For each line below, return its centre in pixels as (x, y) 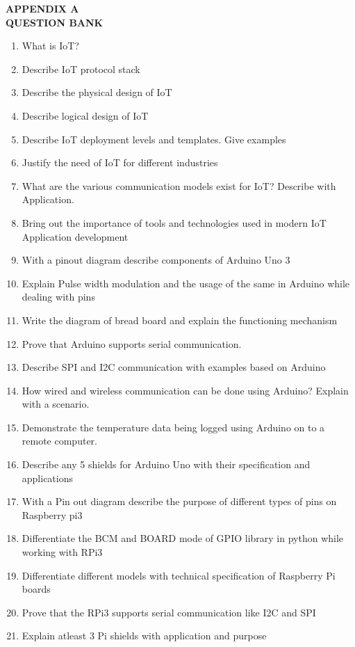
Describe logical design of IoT (85, 115)
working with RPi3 (62, 552)
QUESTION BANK (55, 22)
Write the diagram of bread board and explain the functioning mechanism (180, 320)
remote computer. (59, 441)
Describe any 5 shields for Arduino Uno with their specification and (166, 464)
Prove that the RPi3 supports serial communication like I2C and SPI (169, 612)
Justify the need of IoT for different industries (120, 162)
